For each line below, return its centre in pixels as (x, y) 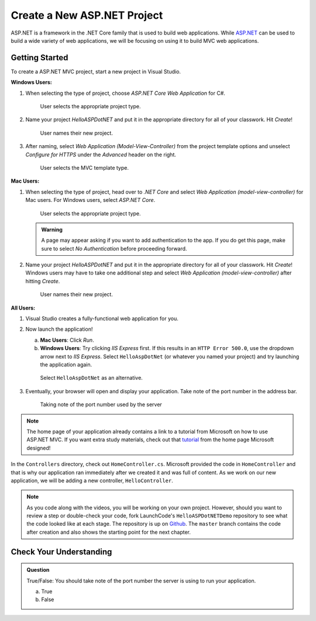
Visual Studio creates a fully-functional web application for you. (102, 318)
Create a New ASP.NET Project (87, 15)
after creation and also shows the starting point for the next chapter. (109, 532)
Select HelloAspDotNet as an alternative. (91, 378)
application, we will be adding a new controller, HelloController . (92, 481)
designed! (39, 448)
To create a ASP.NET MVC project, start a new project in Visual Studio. (96, 71)
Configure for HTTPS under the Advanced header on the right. (101, 155)
